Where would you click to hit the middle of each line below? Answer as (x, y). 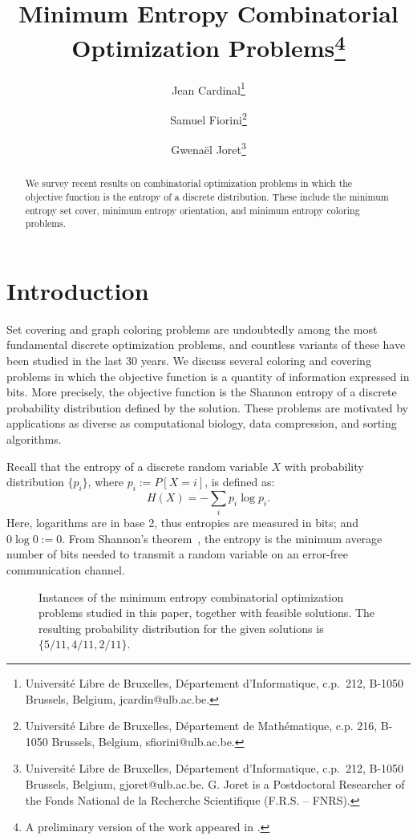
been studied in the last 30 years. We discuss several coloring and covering (189, 360)
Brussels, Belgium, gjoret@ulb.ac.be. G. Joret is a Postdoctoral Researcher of (215, 783)
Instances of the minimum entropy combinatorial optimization (191, 597)
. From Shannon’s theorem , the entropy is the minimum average (222, 538)
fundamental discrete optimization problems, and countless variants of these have (206, 345)
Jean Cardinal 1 (208, 88)
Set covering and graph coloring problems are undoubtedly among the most (192, 329)
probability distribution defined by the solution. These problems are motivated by (208, 407)
